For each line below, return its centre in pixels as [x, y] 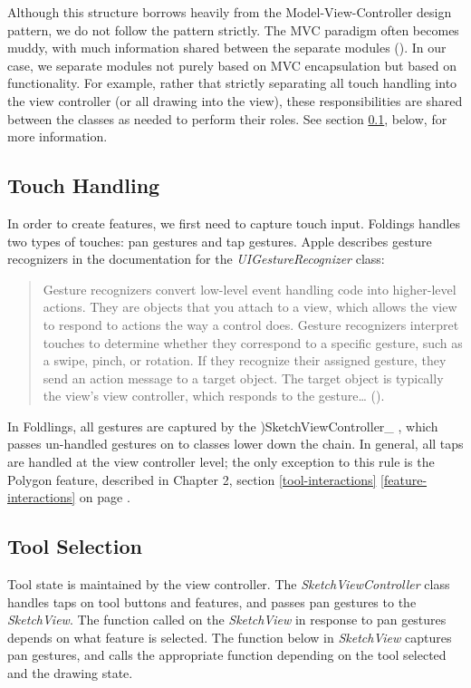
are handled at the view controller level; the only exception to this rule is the [221, 462]
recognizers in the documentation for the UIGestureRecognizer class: [196, 259]
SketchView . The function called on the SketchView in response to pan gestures [227, 620]
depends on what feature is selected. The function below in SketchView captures [230, 637]
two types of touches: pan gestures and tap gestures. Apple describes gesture [220, 241]
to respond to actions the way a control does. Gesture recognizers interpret [251, 324]
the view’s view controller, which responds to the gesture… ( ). [214, 396]
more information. [58, 136]
